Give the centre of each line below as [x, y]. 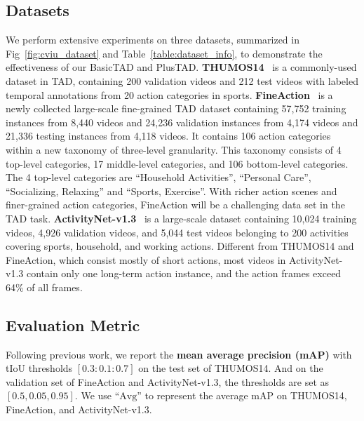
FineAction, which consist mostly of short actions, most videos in [146, 259]
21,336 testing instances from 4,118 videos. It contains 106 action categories [168, 136]
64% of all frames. [44, 287]
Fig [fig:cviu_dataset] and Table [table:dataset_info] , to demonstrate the [164, 53]
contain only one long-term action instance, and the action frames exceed [184, 273]
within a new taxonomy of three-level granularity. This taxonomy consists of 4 [174, 149]
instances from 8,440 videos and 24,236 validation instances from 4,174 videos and [182, 122]
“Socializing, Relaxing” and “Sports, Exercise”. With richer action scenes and [171, 191]
